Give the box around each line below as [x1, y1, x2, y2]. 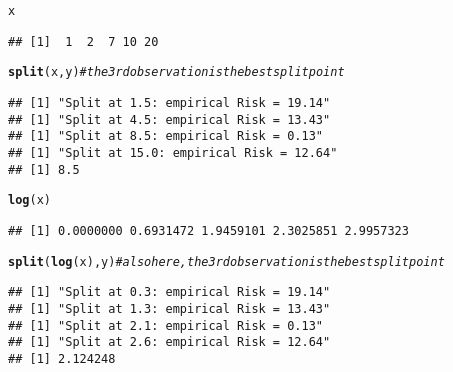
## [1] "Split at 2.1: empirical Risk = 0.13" [8, 318, 323, 333]
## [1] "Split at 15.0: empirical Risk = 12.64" [8, 145, 338, 160]
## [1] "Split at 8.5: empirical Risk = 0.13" [8, 129, 323, 144]
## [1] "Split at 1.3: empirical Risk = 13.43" [8, 301, 331, 316]
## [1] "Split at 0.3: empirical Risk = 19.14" [8, 285, 331, 300]
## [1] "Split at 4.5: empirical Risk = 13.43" [8, 112, 331, 127]
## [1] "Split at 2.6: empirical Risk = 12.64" [8, 335, 331, 350]
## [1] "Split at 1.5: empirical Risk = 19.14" [8, 95, 331, 110]
